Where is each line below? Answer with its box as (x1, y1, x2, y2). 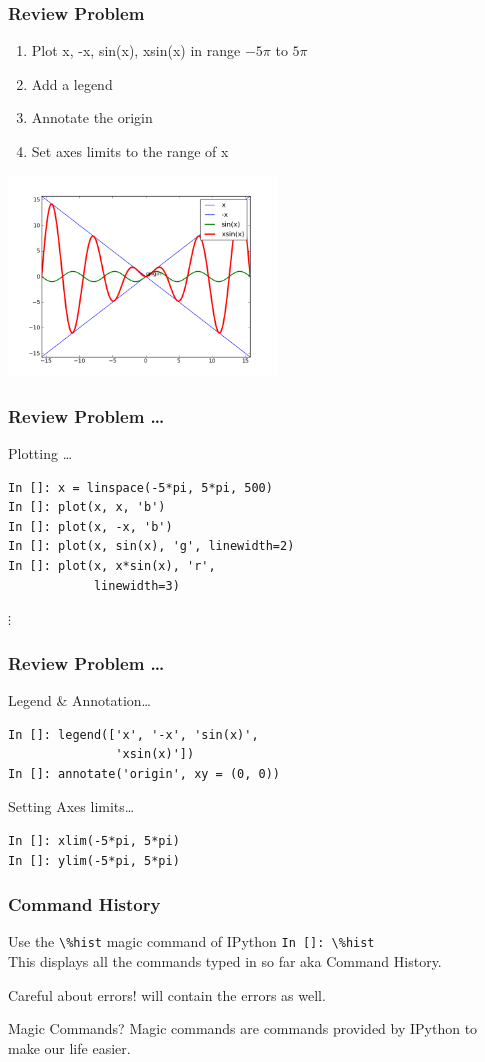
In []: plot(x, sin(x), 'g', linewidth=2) (8, 539, 295, 554)
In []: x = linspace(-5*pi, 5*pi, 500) (8, 480, 273, 495)
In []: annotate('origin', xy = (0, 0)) (8, 766, 281, 781)
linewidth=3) (93, 578, 180, 593)
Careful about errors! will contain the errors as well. (8, 984, 326, 1005)
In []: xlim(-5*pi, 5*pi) (8, 833, 180, 848)
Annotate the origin (31, 107, 153, 128)
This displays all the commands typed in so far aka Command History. (8, 951, 442, 971)
